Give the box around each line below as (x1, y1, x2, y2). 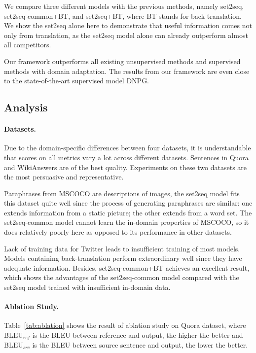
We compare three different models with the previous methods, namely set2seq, (4, 1, 244, 11)
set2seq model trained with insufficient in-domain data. (4, 282, 171, 292)
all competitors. (4, 39, 51, 50)
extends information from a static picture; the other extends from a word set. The (4, 207, 252, 217)
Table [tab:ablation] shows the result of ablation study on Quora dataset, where (4, 320, 246, 330)
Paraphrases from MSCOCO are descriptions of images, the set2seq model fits (4, 188, 240, 198)
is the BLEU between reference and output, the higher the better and (32, 330, 243, 340)
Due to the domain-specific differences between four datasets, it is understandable (4, 142, 251, 153)
